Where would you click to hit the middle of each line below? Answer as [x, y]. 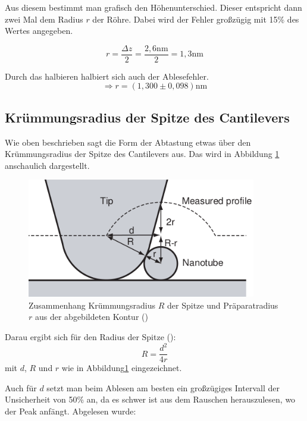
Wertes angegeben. [39, 31]
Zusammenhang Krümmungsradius [92, 305]
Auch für [21, 387]
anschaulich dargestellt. [47, 165]
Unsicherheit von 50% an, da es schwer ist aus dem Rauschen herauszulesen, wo [150, 399]
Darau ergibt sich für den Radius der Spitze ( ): [90, 336]
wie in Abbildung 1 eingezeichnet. [122, 368]
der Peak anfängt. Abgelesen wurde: [71, 411]
